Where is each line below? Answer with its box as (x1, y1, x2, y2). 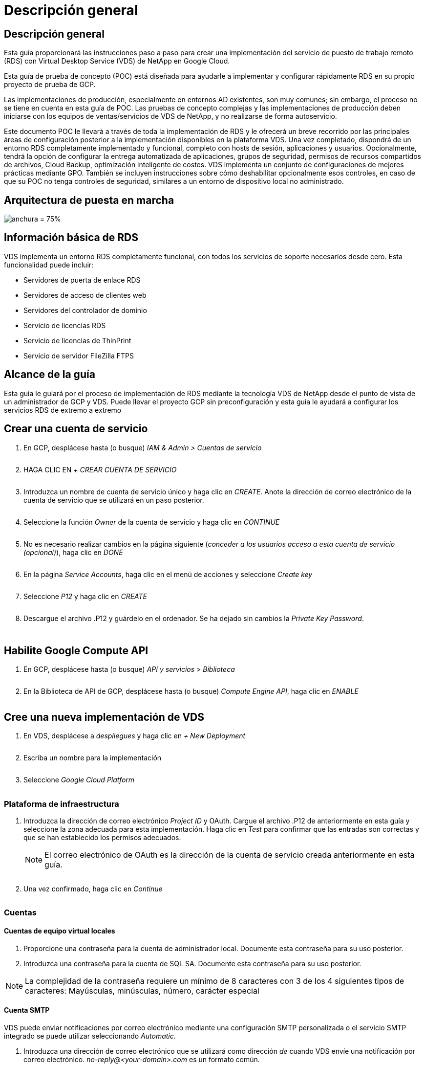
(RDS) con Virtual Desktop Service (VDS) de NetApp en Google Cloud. (4, 57, 230, 66)
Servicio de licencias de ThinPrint (23, 336, 131, 345)
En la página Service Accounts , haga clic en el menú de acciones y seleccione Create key (23, 570, 313, 578)
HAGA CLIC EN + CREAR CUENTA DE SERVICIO (23, 465, 177, 474)
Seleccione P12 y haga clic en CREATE (23, 592, 147, 600)
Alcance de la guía (4, 368, 95, 381)
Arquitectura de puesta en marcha (4, 194, 174, 206)
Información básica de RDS (4, 231, 139, 244)
